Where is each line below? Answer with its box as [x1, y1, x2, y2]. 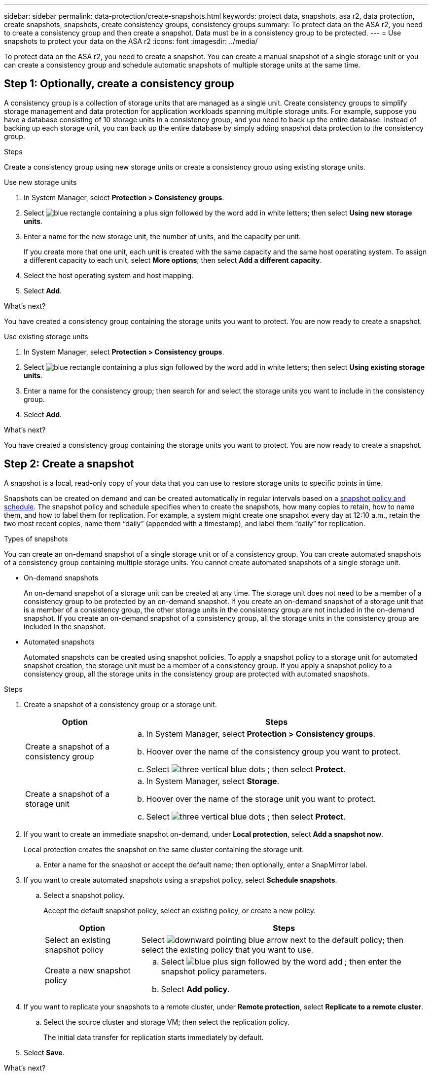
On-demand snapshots [24, 573, 99, 582]
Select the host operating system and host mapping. [24, 271, 194, 280]
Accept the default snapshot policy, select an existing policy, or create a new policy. [43, 906, 316, 915]
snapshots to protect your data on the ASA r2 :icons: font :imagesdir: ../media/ [4, 37, 258, 45]
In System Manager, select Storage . [146, 776, 280, 786]
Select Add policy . [161, 984, 230, 994]
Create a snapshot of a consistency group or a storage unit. [24, 700, 217, 709]
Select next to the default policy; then [141, 934, 404, 945]
